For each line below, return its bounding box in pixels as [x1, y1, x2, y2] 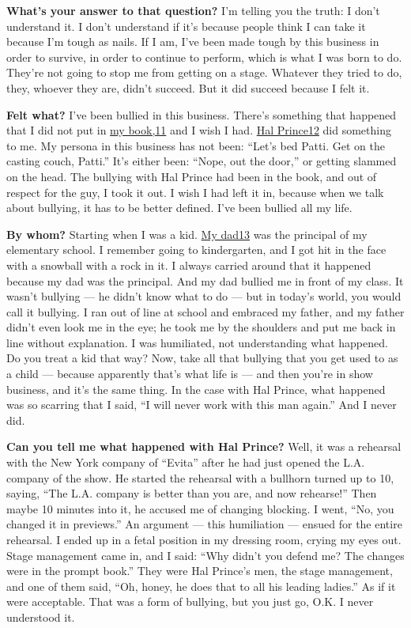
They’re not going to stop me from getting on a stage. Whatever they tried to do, [6, 64, 402, 81]
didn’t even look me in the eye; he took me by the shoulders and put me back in [6, 319, 396, 335]
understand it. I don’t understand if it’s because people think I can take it [6, 17, 366, 34]
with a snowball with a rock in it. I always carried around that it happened [6, 256, 371, 273]
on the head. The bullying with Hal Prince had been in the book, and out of [6, 168, 377, 184]
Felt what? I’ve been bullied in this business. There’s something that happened [6, 106, 397, 123]
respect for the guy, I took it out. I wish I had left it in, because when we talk [6, 183, 384, 200]
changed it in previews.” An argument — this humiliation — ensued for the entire [6, 516, 402, 532]
